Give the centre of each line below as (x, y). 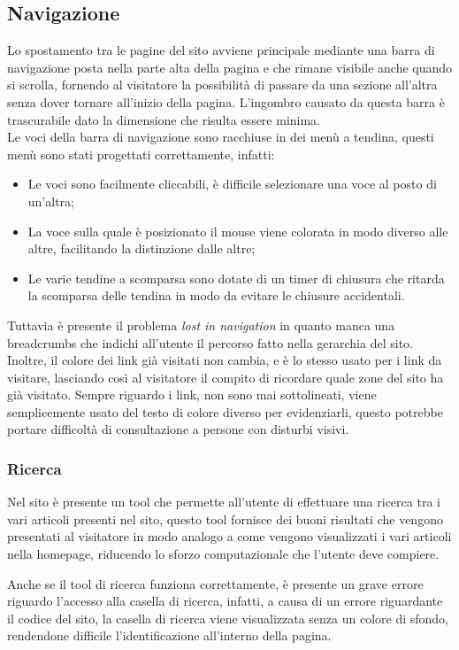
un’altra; (51, 201)
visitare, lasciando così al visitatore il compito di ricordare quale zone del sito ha (226, 377)
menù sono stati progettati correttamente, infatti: (141, 154)
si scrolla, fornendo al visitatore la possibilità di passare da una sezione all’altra (222, 85)
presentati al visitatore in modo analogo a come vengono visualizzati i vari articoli (229, 536)
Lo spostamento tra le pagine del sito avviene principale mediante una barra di (221, 50)
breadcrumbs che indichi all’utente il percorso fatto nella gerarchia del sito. (210, 342)
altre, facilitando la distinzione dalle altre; (142, 248)
